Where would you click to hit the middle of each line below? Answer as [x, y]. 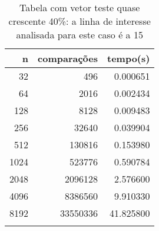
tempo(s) [129, 58]
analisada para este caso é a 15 [79, 35]
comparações [68, 58]
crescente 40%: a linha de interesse [79, 21]
